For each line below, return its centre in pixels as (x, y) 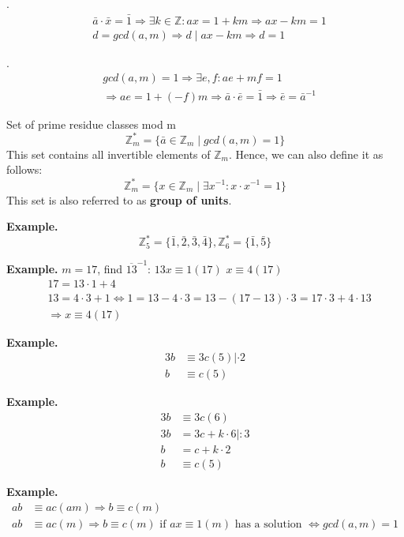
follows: (24, 169)
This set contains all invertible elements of (108, 154)
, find (110, 268)
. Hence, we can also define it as (306, 154)
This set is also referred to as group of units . (119, 199)
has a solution (268, 524)
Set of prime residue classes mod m (92, 124)
